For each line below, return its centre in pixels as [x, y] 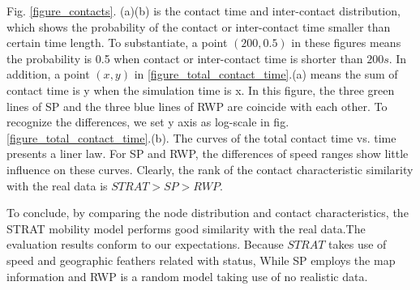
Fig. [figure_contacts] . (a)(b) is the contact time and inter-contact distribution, [204, 11]
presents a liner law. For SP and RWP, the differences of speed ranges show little [208, 154]
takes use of [358, 244]
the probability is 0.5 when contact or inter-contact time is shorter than [185, 58]
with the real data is [57, 185]
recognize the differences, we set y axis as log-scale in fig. [148, 122]
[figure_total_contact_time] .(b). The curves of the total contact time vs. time [201, 137]
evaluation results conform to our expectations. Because [145, 244]
